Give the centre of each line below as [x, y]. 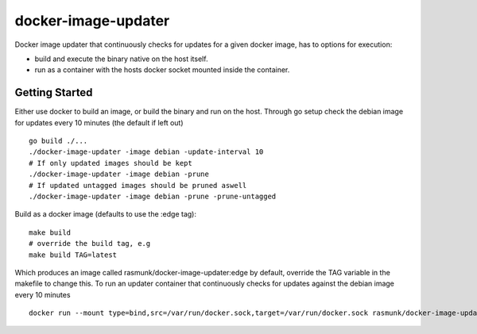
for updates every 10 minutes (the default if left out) [99, 122]
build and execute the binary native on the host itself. [121, 59]
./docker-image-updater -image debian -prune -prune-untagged [153, 196]
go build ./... [58, 141]
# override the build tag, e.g [90, 244]
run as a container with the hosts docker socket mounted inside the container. [162, 70]
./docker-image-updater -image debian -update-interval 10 [146, 152]
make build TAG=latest [73, 255]
